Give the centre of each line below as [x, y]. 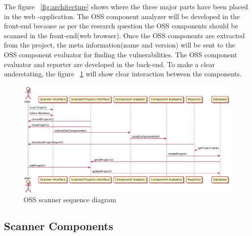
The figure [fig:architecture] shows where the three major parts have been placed [126, 6]
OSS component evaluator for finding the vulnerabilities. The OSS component [121, 54]
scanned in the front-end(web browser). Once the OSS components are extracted [125, 35]
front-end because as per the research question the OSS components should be [121, 26]
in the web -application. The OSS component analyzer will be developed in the [122, 16]
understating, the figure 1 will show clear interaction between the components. [123, 74]
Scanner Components [59, 226]
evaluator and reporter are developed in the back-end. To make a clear [109, 64]
